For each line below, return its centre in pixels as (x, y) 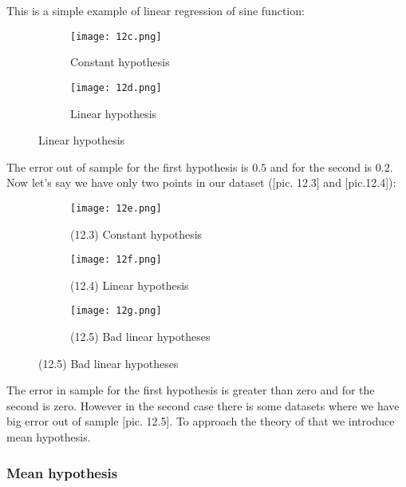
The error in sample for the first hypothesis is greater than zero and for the (191, 390)
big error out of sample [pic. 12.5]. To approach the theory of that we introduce (201, 421)
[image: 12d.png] (116, 87)
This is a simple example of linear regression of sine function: (156, 10)
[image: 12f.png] (116, 260)
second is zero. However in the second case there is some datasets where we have (203, 405)
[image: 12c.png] (116, 36)
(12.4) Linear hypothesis (130, 285)
